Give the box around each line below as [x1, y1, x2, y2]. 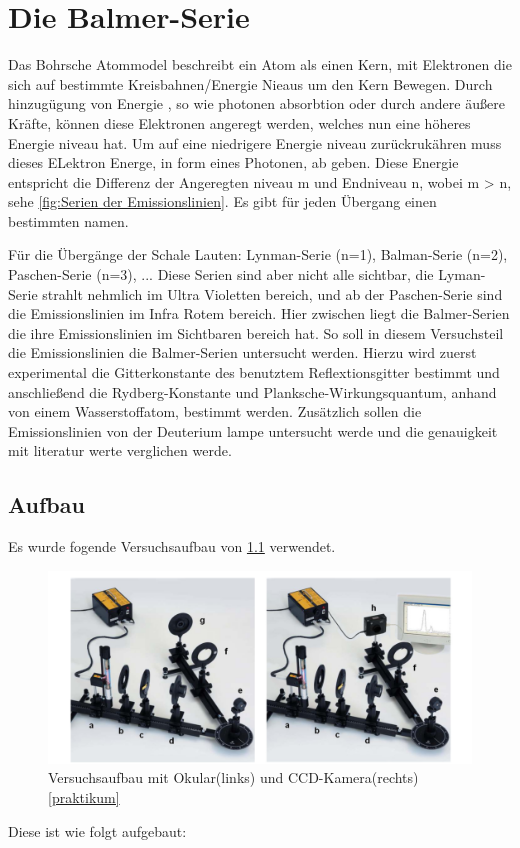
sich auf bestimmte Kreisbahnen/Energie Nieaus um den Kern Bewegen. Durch [8, 73, 493, 94]
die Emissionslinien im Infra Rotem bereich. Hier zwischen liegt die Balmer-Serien [8, 303, 510, 324]
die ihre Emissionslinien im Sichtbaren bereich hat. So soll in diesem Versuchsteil [8, 322, 504, 343]
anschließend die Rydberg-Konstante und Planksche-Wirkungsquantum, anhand [8, 381, 497, 402]
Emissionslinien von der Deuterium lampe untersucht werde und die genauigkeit [8, 420, 498, 441]
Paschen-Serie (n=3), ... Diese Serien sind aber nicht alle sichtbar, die [8, 264, 434, 285]
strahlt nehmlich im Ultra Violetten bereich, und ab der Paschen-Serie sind [42, 283, 503, 304]
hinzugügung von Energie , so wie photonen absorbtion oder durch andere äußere [8, 93, 505, 114]
